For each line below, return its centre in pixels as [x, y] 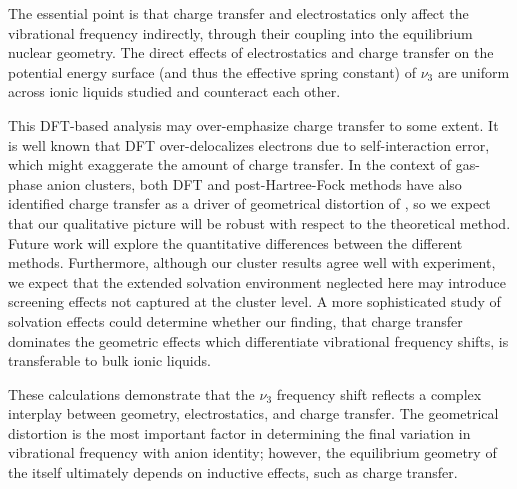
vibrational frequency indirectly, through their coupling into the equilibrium [240, 32]
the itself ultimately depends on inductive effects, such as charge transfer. [233, 472]
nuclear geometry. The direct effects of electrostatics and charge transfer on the [251, 52]
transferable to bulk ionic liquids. [109, 360]
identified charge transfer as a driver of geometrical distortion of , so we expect [249, 203]
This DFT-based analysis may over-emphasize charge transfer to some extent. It [253, 124]
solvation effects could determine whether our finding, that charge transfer [235, 320]
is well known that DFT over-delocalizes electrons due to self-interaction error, [249, 144]
